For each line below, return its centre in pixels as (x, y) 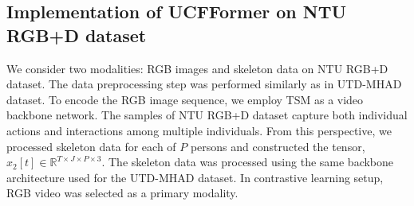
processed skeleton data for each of (91, 146)
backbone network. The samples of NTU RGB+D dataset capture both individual (207, 115)
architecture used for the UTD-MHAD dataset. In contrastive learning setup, (195, 177)
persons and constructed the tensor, (278, 146)
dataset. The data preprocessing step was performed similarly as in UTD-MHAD (204, 84)
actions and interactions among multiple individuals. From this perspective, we (199, 130)
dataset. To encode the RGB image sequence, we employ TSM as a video (185, 99)
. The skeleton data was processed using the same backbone (248, 162)
